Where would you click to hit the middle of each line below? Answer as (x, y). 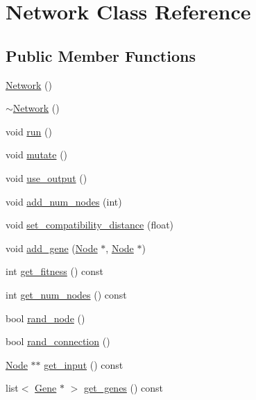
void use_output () (46, 177)
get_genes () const (123, 388)
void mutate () (37, 155)
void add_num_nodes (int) (64, 201)
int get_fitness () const (55, 271)
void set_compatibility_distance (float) (90, 225)
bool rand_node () (45, 318)
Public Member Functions (101, 55)
